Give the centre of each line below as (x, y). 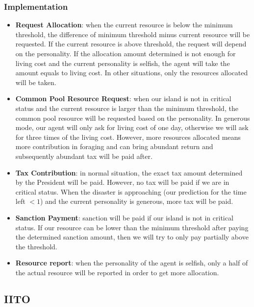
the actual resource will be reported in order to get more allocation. (117, 272)
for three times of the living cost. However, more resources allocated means (128, 137)
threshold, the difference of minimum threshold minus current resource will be (133, 34)
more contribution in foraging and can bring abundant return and (114, 146)
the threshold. (36, 246)
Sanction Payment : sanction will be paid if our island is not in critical (124, 217)
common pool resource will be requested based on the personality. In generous (133, 118)
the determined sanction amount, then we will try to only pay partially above (132, 237)
